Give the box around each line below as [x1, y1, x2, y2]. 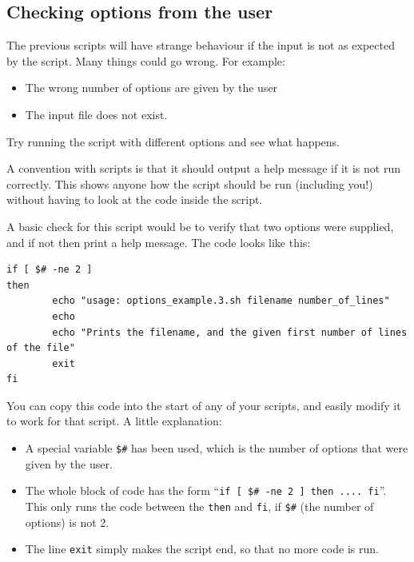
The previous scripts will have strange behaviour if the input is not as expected [6, 37, 395, 54]
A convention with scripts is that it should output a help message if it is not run [6, 160, 400, 177]
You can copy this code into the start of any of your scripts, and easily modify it [6, 397, 401, 413]
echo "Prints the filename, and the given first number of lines [52, 326, 408, 338]
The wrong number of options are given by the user [25, 79, 278, 96]
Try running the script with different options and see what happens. [6, 133, 340, 149]
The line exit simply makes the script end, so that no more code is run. [25, 540, 379, 557]
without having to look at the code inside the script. [6, 191, 263, 208]
